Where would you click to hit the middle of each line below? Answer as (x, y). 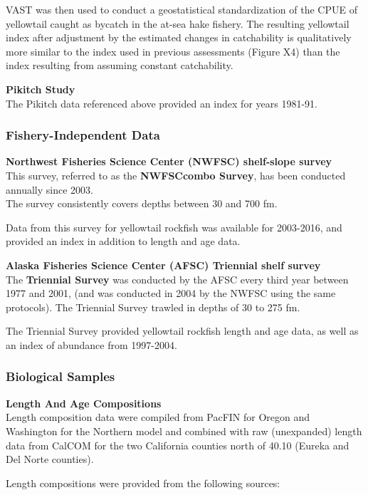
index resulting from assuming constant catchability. (120, 65)
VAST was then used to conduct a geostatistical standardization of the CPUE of (182, 9)
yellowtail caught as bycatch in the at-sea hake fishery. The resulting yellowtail (178, 23)
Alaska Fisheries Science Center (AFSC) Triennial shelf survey (163, 265)
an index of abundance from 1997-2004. (91, 344)
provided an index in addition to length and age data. (123, 241)
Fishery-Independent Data (83, 135)
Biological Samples (61, 376)
